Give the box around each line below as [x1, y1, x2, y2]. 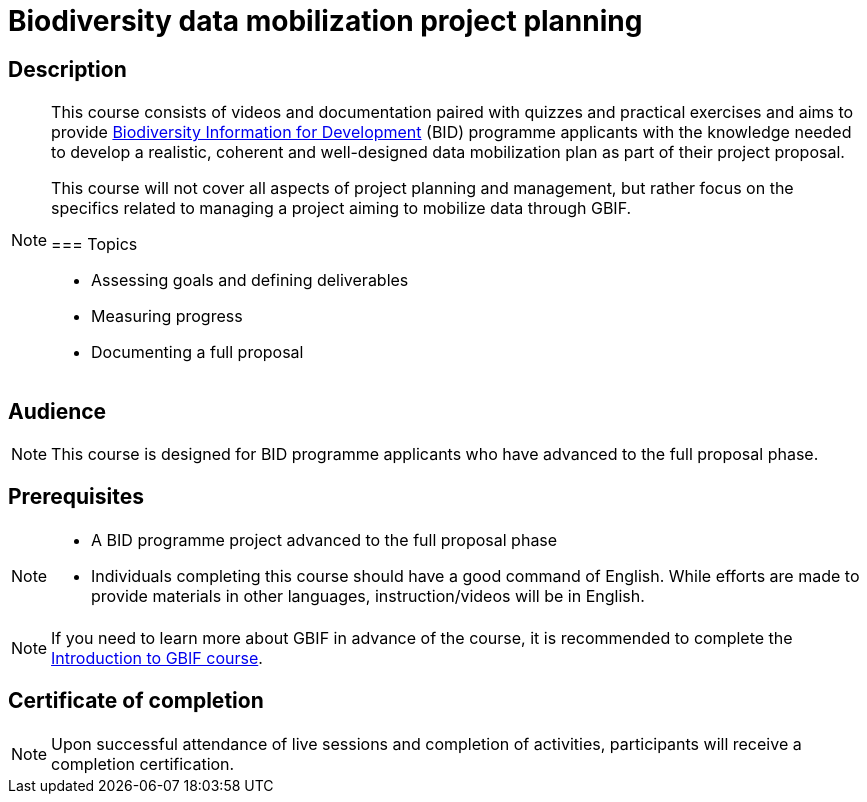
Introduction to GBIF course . [51, 647, 263, 668]
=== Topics [51, 234, 138, 255]
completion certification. [51, 753, 235, 774]
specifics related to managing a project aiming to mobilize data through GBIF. [51, 198, 632, 219]
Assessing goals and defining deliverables [91, 270, 409, 291]
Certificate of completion [8, 688, 264, 714]
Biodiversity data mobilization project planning [8, 4, 643, 38]
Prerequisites [8, 484, 144, 510]
